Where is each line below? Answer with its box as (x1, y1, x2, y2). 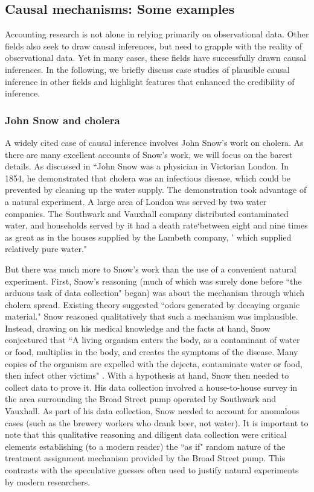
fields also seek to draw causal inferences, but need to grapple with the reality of (5, 39, 303, 52)
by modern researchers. (5, 475, 91, 488)
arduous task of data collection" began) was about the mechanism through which (5, 286, 305, 299)
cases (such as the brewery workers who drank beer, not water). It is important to (5, 416, 309, 429)
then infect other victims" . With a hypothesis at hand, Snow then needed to (5, 369, 289, 382)
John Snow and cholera (5, 112, 120, 127)
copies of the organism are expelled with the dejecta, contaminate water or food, (5, 357, 303, 370)
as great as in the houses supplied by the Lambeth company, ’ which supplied (5, 230, 292, 243)
